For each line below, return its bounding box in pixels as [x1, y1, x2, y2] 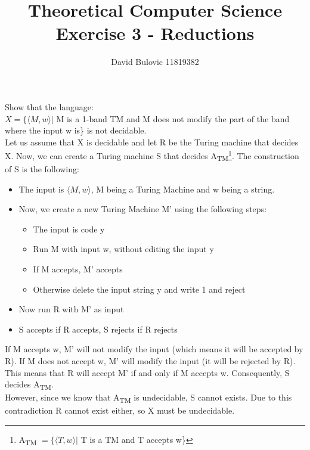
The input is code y [33, 222, 105, 235]
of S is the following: [5, 163, 79, 175]
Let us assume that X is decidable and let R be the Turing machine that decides [5, 135, 299, 148]
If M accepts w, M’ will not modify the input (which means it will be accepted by [5, 343, 303, 355]
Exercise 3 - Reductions [55, 21, 255, 45]
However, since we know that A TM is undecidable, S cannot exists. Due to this [5, 391, 292, 405]
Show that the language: [5, 100, 94, 113]
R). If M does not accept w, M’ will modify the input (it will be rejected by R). [5, 355, 296, 367]
